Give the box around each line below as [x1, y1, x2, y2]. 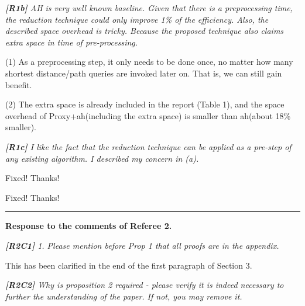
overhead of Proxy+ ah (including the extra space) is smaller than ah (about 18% [5, 109, 291, 121]
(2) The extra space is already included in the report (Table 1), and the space [5, 98, 285, 110]
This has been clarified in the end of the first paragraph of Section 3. [5, 259, 252, 271]
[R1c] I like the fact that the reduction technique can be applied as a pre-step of [5, 140, 292, 152]
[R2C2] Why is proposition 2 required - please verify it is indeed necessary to [5, 279, 284, 291]
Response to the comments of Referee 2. [5, 220, 172, 232]
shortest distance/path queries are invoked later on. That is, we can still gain [5, 67, 282, 79]
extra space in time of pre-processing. [5, 36, 138, 48]
